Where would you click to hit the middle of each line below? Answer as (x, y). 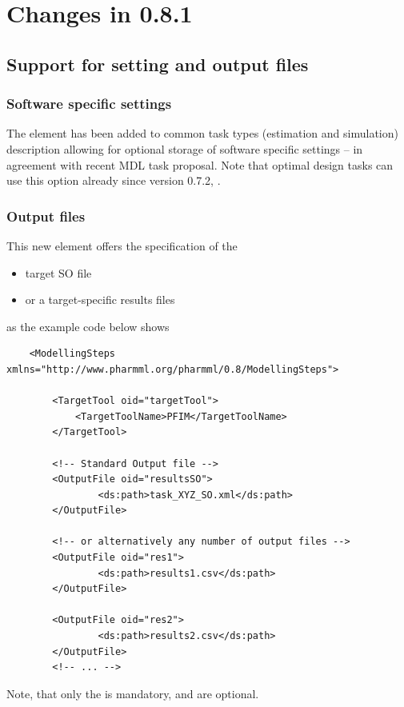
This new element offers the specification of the (122, 245)
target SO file (58, 272)
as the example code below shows (88, 326)
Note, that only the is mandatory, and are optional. (133, 693)
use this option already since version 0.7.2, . (114, 180)
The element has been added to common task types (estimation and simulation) (202, 133)
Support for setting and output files (158, 64)
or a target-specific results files (100, 300)
